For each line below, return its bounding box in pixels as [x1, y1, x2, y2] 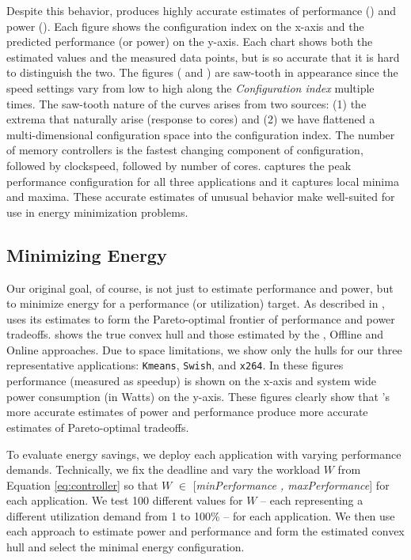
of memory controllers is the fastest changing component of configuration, [6, 142, 363, 158]
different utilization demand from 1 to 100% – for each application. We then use [6, 507, 395, 524]
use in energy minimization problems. [6, 203, 188, 220]
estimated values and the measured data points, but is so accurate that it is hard [6, 48, 400, 65]
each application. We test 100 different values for [6, 492, 243, 509]
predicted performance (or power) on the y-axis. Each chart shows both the [6, 33, 373, 50]
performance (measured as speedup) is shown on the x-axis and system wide [6, 373, 376, 389]
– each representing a [261, 492, 363, 509]
